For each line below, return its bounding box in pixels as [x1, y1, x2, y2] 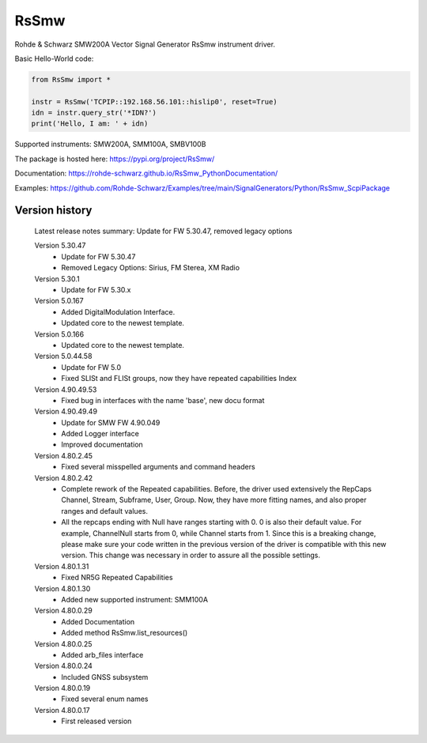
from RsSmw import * [31, 75, 111, 84]
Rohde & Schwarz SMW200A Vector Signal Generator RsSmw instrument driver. [14, 40, 276, 49]
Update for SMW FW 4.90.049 [61, 417, 161, 427]
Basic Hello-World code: [14, 54, 94, 63]
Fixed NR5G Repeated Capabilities [61, 573, 173, 583]
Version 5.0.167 [34, 296, 84, 306]
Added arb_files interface [61, 650, 144, 659]
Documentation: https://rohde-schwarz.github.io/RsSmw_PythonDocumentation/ [14, 168, 278, 178]
